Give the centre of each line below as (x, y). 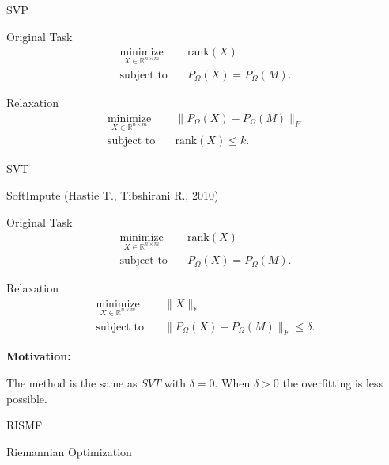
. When (232, 382)
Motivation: (39, 356)
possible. (27, 398)
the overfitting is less (333, 382)
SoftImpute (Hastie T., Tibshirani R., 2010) (113, 195)
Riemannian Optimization (69, 451)
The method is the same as (72, 382)
